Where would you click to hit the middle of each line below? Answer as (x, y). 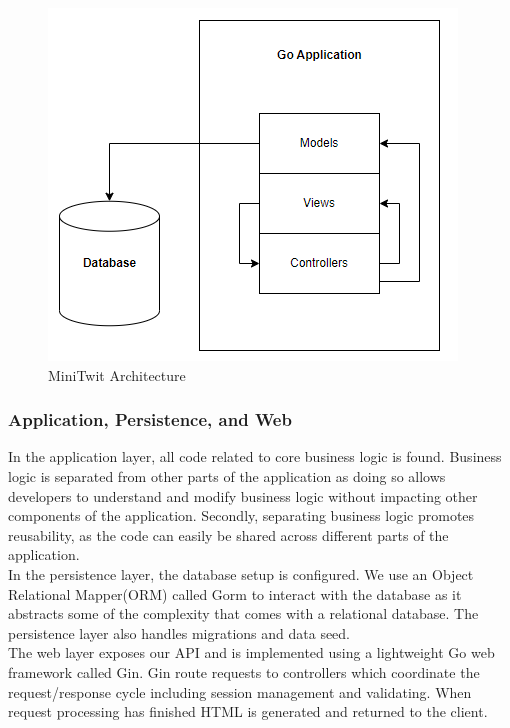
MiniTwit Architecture (117, 374)
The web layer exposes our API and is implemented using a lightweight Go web (251, 652)
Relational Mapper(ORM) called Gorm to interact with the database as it (235, 593)
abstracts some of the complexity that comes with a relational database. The (243, 613)
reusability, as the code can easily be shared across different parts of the (228, 534)
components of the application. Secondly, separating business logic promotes (241, 515)
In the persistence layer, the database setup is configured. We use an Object (241, 573)
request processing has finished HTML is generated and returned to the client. (248, 711)
